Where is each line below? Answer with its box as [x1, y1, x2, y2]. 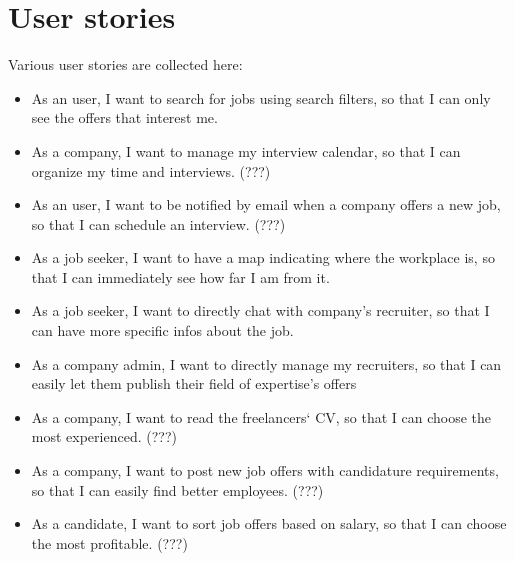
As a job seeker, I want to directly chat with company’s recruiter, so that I [31, 300, 490, 321]
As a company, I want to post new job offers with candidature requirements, [31, 460, 499, 481]
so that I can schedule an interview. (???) [31, 213, 286, 234]
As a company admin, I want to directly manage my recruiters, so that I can [31, 353, 502, 374]
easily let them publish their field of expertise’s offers [31, 373, 357, 394]
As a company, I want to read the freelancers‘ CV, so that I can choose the [31, 406, 492, 427]
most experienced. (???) [31, 426, 177, 447]
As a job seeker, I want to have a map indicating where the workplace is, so [31, 247, 495, 268]
